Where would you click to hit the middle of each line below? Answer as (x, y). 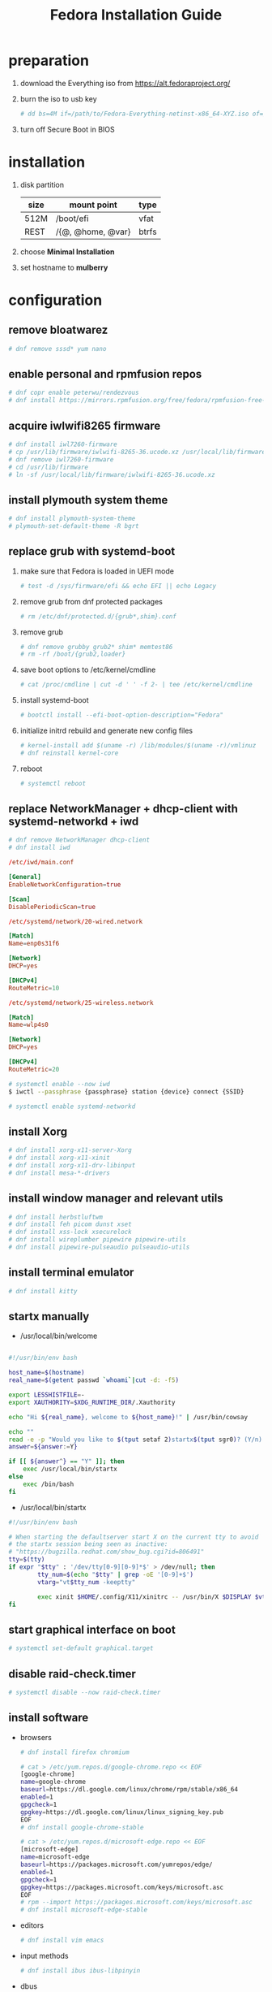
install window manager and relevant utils (116, 1199)
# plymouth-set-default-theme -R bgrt (74, 526)
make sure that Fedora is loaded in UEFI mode (97, 571)
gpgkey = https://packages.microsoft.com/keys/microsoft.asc (122, 1887)
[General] (25, 877)
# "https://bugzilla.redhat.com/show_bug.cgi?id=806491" (106, 1552)
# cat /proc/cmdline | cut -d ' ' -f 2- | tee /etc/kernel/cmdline (136, 685)
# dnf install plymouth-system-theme (72, 519)
